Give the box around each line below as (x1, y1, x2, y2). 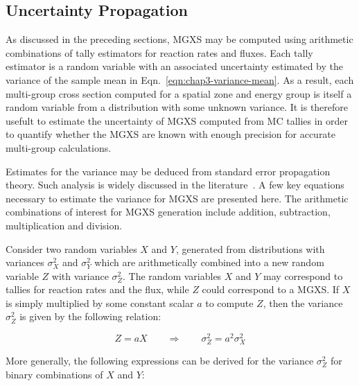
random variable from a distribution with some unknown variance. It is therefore (6, 100, 349, 114)
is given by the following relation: (19, 309, 161, 324)
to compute (205, 295, 254, 310)
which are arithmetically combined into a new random (94, 255, 324, 270)
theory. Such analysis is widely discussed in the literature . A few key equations (6, 177, 344, 192)
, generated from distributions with (175, 241, 325, 256)
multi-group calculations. (6, 140, 112, 155)
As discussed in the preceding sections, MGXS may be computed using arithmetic (6, 32, 353, 46)
